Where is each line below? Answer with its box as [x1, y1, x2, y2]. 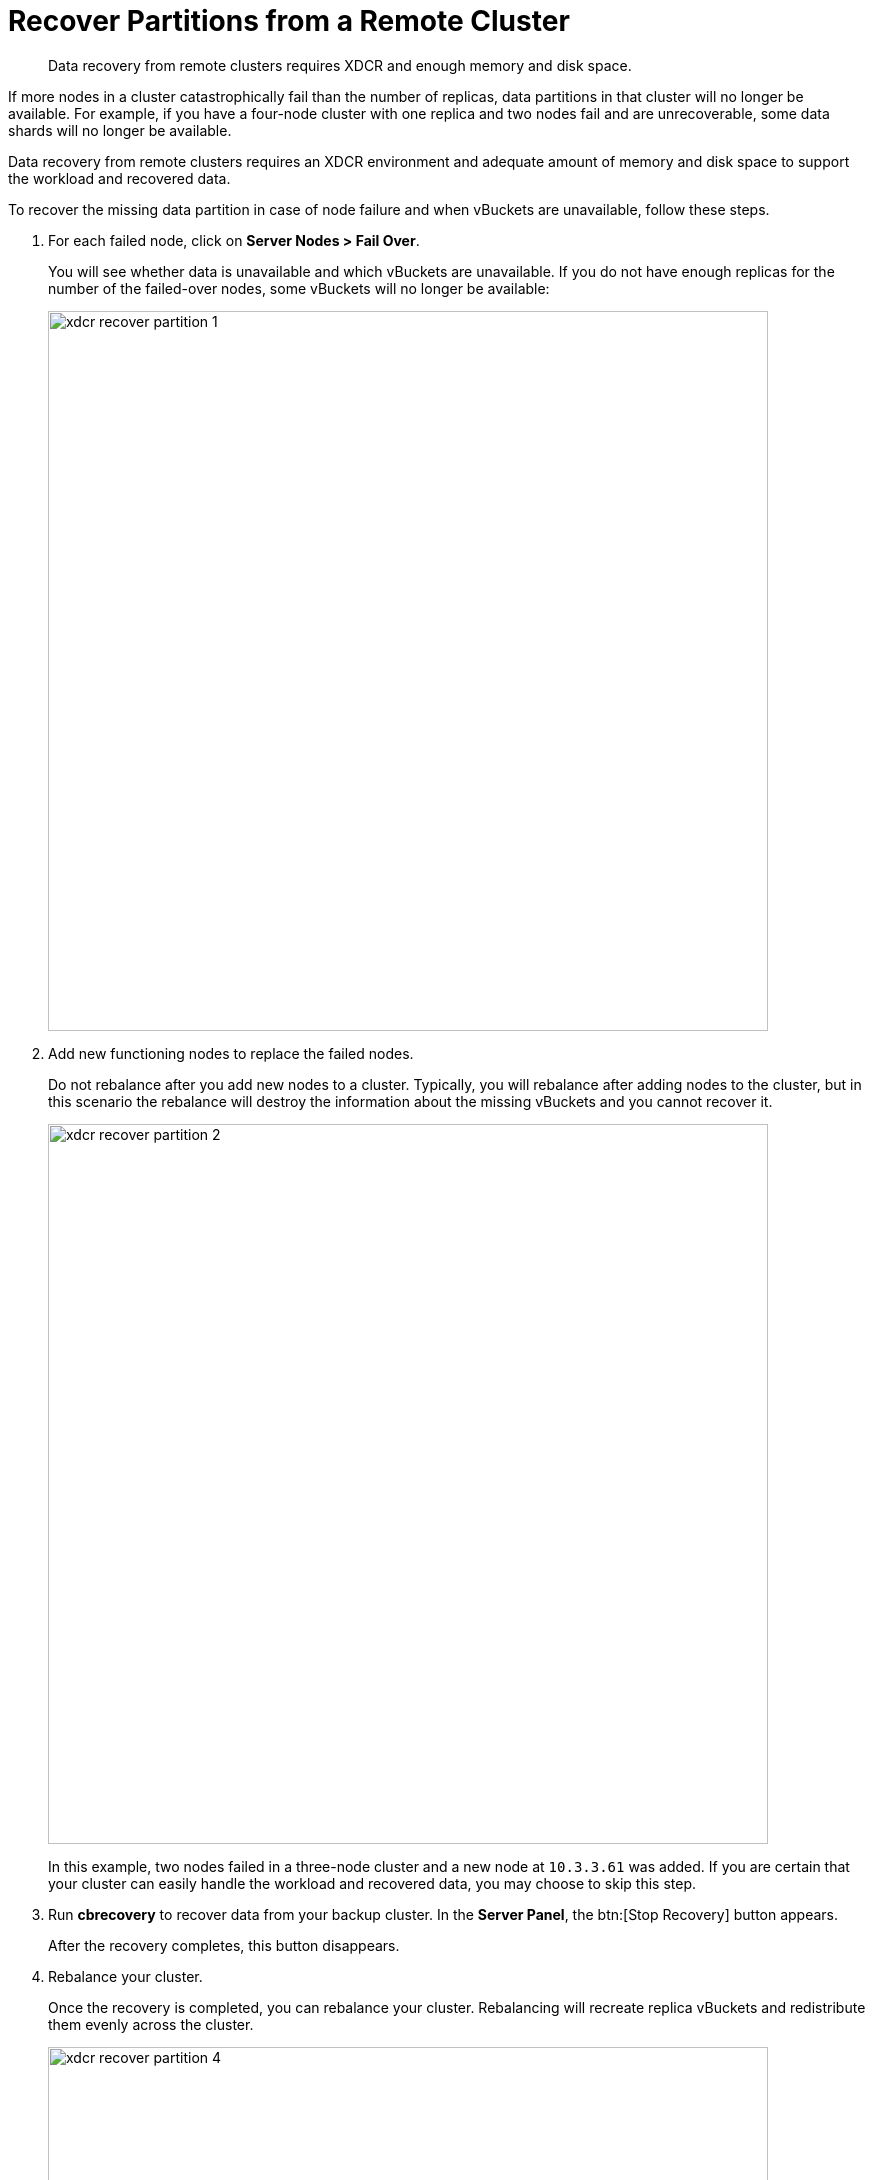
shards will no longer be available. [8, 121, 232, 139]
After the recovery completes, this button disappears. [48, 1936, 400, 1954]
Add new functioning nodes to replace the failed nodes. [48, 1044, 414, 1062]
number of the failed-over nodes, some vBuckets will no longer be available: [48, 279, 550, 297]
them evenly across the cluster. [48, 2015, 254, 2033]
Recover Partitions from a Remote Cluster [8, 4, 570, 38]
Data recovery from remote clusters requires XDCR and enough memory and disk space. [48, 56, 632, 74]
